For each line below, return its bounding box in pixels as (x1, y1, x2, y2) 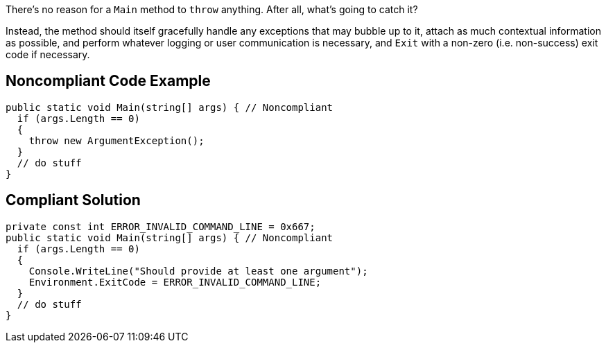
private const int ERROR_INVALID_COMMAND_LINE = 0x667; (6, 220, 315, 232)
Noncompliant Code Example (6, 72, 211, 90)
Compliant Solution (6, 191, 141, 209)
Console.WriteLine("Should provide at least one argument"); (28, 265, 368, 277)
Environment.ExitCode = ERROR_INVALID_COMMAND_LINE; (28, 276, 322, 288)
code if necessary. (6, 49, 90, 60)
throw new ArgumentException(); (28, 134, 205, 146)
